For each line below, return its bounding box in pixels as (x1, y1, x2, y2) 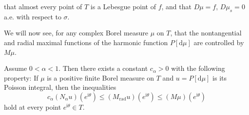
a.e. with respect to (4, 11, 61, 21)
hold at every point (4, 101, 61, 112)
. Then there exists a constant (58, 63, 148, 73)
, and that (161, 1, 192, 11)
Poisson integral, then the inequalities (4, 82, 116, 92)
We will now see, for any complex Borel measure (4, 28, 148, 38)
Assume (4, 63, 27, 73)
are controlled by (193, 37, 244, 47)
